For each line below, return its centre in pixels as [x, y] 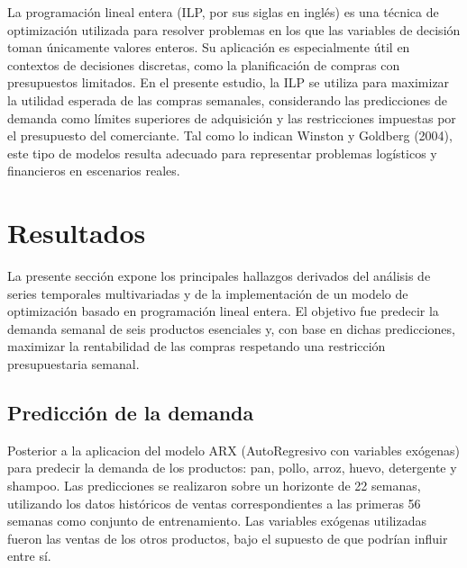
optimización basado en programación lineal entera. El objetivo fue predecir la [223, 311]
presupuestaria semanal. [73, 364]
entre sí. [29, 556]
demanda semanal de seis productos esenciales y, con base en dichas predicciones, [231, 328]
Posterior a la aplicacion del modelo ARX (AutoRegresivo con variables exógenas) [233, 450]
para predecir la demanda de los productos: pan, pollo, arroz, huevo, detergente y [232, 468]
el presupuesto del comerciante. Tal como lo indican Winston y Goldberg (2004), [230, 135]
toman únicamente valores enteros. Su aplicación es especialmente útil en [209, 47]
